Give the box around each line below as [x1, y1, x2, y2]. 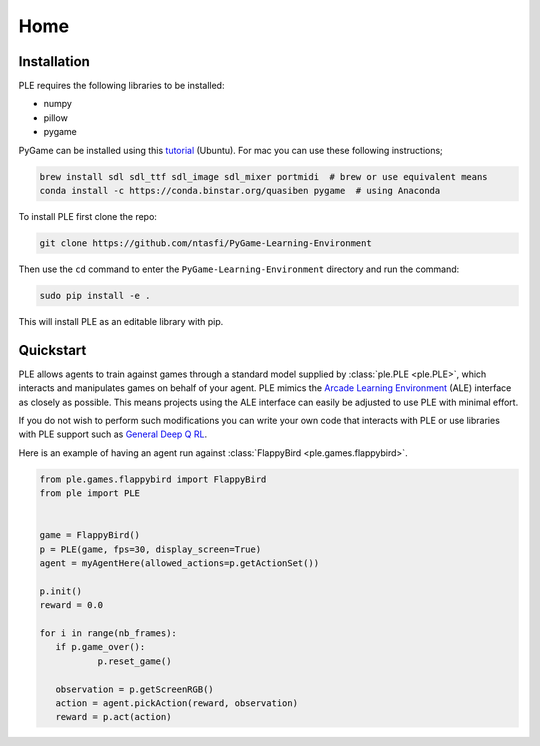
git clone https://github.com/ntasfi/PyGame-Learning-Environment [39, 237, 372, 249]
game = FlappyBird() [39, 530, 140, 541]
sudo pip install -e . [39, 290, 151, 301]
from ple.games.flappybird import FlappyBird [39, 473, 267, 485]
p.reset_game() [97, 655, 172, 667]
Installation [18, 53, 90, 70]
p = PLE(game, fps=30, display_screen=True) [39, 543, 262, 555]
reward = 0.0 [39, 600, 104, 611]
